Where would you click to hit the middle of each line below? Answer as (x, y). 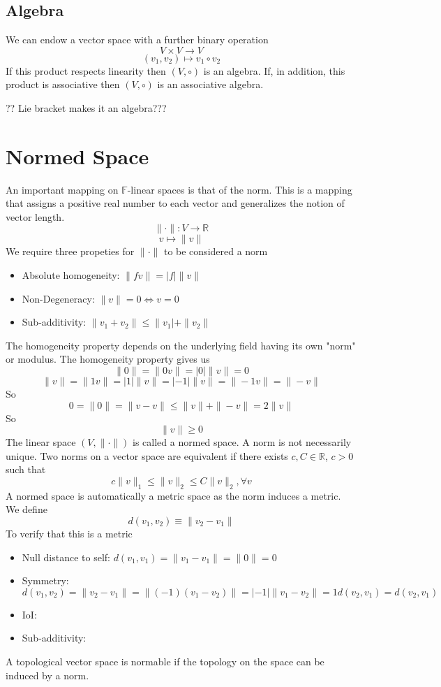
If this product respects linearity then (86, 70)
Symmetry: (45, 580)
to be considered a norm (216, 251)
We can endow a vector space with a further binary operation (137, 39)
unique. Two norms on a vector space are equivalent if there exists (147, 455)
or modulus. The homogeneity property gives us (108, 359)
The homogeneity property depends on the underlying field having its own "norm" (181, 345)
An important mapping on (62, 189)
